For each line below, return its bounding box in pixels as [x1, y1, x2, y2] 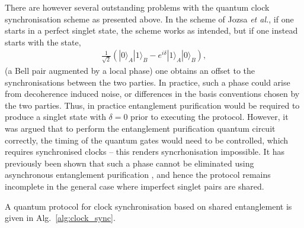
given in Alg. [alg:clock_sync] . [5, 211, 116, 224]
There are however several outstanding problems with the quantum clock [5, 1, 270, 13]
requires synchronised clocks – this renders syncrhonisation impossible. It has [5, 145, 285, 158]
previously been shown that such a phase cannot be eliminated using [5, 157, 254, 169]
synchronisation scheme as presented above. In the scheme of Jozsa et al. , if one [5, 12, 294, 25]
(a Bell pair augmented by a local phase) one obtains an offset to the [5, 64, 255, 77]
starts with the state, [5, 35, 81, 48]
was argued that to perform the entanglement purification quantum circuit [5, 122, 276, 135]
